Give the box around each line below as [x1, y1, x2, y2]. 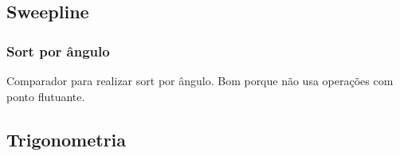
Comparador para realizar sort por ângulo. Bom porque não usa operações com [6, 72, 394, 88]
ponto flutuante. [6, 88, 85, 104]
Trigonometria [6, 127, 127, 151]
